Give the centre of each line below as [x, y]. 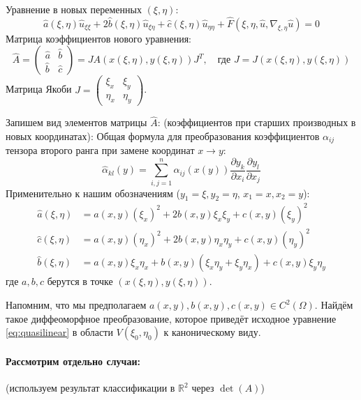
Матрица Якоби [39, 89]
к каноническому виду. [212, 332]
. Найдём [334, 305]
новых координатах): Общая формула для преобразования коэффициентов [163, 136]
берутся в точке [80, 281]
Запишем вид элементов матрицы [76, 122]
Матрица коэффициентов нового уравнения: [98, 38]
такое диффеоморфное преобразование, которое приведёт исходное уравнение [171, 318]
